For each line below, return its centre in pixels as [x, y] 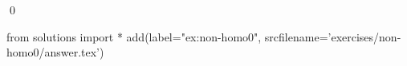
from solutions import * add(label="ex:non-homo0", [134, 36]
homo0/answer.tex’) [55, 52]
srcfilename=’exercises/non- [333, 36]
